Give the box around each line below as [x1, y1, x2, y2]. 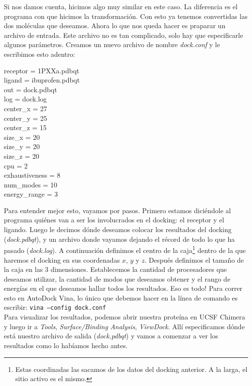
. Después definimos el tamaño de [144, 254, 244, 265]
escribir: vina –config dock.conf [4, 302, 106, 312]
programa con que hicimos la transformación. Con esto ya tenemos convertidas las [4, 11, 248, 21]
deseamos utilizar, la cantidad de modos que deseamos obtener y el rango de [4, 273, 231, 284]
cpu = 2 [4, 160, 28, 170]
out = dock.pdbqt [4, 84, 57, 94]
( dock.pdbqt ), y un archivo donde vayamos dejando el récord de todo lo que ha [4, 234, 235, 244]
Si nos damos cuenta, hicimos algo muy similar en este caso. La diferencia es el [4, 1, 238, 11]
